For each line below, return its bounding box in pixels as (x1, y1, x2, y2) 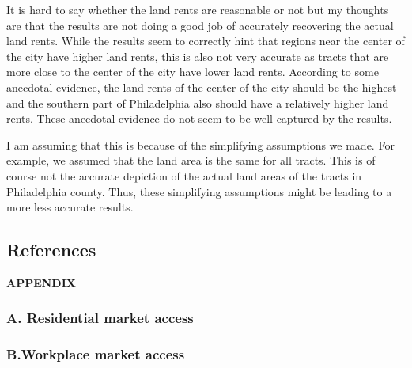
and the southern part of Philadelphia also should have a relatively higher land (6, 94, 389, 111)
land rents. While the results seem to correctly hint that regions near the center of (6, 32, 405, 49)
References (6, 237, 96, 262)
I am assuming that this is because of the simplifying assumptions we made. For (6, 136, 395, 153)
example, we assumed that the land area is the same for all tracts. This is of (6, 152, 376, 169)
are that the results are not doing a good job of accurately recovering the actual (6, 17, 394, 33)
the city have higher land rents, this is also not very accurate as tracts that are (6, 47, 389, 64)
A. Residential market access (6, 308, 194, 328)
